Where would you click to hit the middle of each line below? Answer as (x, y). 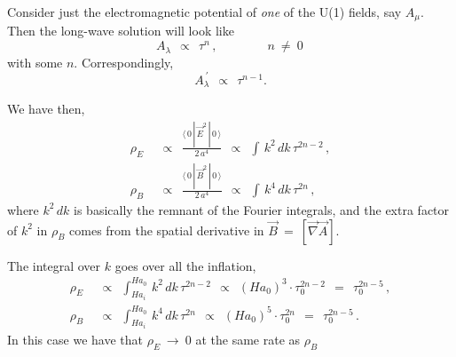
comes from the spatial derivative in (167, 230)
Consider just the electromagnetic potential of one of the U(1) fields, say (204, 12)
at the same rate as (248, 340)
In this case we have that (75, 340)
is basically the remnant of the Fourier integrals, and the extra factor (262, 209)
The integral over (54, 265)
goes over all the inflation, (185, 265)
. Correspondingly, (124, 62)
